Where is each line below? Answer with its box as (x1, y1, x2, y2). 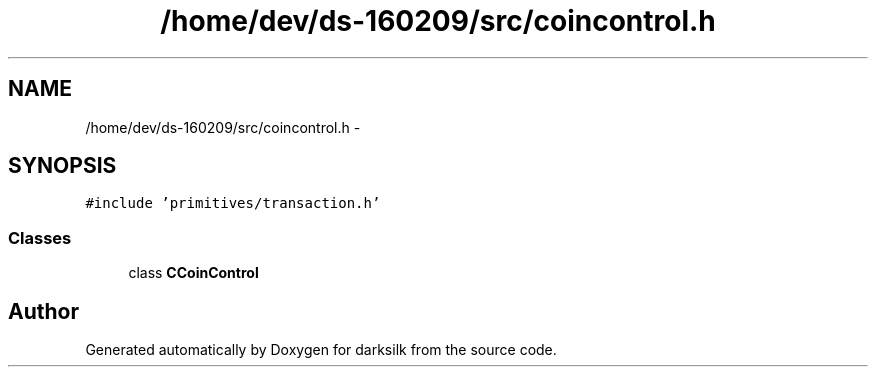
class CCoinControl (128, 264, 259, 282)
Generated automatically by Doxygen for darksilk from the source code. (85, 341, 557, 359)
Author (8, 298, 79, 324)
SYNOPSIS (8, 153, 117, 179)
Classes (8, 227, 72, 248)
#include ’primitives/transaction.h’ (85, 195, 381, 212)
